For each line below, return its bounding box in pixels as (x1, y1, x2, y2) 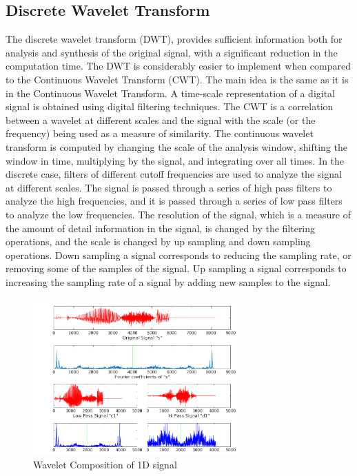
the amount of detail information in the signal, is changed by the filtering (6, 220, 316, 235)
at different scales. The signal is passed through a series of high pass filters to (6, 180, 332, 194)
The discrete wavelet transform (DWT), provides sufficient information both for (6, 32, 343, 46)
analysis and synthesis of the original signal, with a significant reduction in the (6, 45, 338, 59)
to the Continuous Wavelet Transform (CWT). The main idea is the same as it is (6, 72, 349, 86)
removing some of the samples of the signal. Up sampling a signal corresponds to (6, 261, 347, 276)
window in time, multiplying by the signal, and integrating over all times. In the (6, 153, 345, 167)
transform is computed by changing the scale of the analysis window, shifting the (6, 139, 347, 154)
